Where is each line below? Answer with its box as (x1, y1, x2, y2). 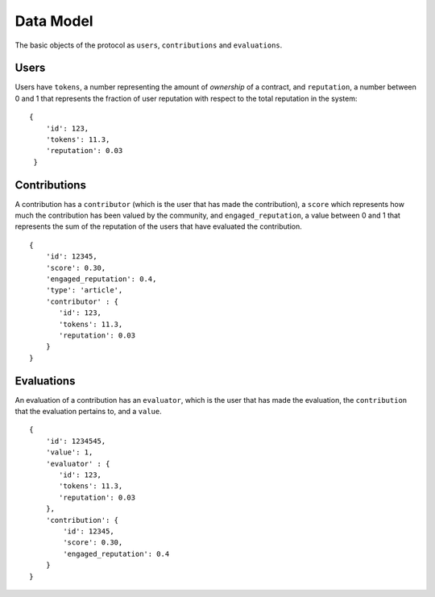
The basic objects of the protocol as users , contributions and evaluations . (14, 40, 283, 50)
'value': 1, (45, 448, 93, 457)
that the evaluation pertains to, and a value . (14, 407, 163, 417)
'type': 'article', (45, 286, 123, 295)
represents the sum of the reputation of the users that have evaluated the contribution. (14, 222, 302, 231)
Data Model (14, 12, 93, 30)
